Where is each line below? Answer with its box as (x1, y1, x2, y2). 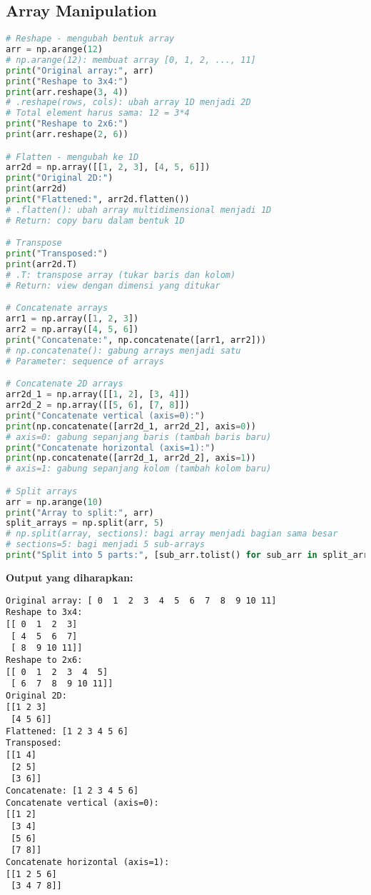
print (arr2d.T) (6, 259, 78, 270)
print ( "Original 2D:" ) (6, 173, 113, 184)
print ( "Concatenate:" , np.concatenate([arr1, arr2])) (6, 335, 267, 346)
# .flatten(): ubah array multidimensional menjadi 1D (6, 204, 272, 215)
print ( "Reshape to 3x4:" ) (6, 76, 128, 86)
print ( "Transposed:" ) (6, 249, 108, 259)
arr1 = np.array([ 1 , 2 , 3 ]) (6, 314, 139, 324)
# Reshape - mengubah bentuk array (6, 34, 175, 44)
